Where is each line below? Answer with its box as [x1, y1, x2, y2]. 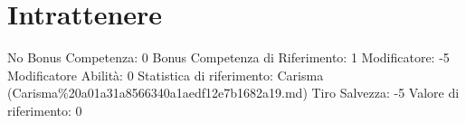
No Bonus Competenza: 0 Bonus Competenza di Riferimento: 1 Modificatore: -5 [7, 48, 450, 67]
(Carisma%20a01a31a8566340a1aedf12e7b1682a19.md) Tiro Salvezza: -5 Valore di [7, 83, 460, 102]
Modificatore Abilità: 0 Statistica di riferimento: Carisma [7, 65, 324, 84]
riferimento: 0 [7, 100, 82, 119]
